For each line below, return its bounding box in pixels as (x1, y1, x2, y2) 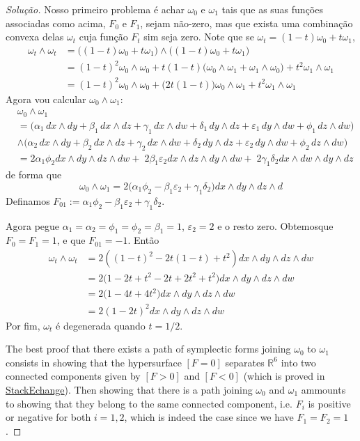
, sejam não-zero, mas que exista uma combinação (140, 15, 353, 30)
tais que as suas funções (221, 2, 323, 16)
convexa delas (6, 29, 64, 44)
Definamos (6, 193, 50, 208)
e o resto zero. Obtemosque (217, 218, 334, 233)
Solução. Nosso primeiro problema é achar (6, 2, 185, 16)
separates (225, 355, 265, 369)
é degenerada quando (56, 318, 146, 332)
